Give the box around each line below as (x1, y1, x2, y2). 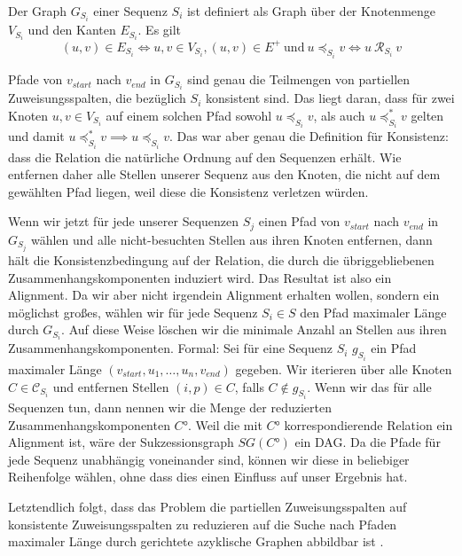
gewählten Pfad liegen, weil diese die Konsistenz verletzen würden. (8, 182, 369, 200)
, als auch (313, 106, 365, 124)
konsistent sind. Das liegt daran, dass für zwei (205, 89, 455, 107)
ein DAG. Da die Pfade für (294, 433, 441, 451)
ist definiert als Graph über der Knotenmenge (186, 2, 436, 20)
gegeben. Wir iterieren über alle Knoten (235, 359, 452, 378)
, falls (234, 377, 264, 395)
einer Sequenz (93, 2, 168, 20)
